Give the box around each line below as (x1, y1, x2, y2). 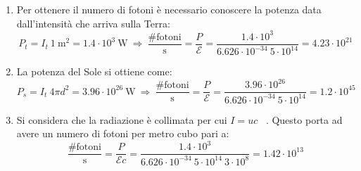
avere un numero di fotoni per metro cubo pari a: (16, 126, 229, 141)
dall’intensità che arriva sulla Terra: (16, 15, 170, 30)
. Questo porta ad (265, 112, 343, 127)
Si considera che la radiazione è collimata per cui (16, 112, 227, 127)
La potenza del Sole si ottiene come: (16, 64, 172, 79)
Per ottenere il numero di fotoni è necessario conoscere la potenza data (16, 2, 322, 16)
